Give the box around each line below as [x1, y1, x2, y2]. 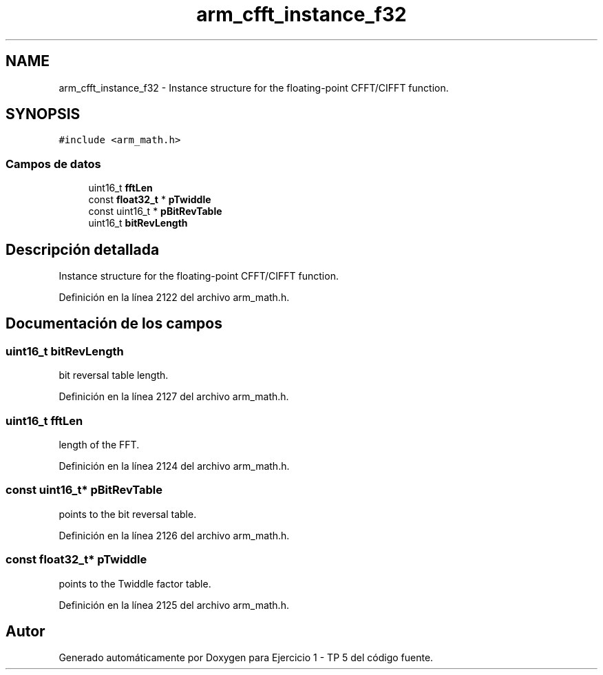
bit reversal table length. [59, 369, 169, 382]
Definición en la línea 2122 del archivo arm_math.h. [59, 291, 290, 304]
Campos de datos [6, 156, 101, 171]
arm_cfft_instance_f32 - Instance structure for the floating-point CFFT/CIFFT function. [59, 81, 449, 94]
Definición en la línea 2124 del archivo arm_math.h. [59, 460, 290, 472]
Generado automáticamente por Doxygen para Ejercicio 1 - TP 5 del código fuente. [59, 652, 434, 664]
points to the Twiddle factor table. [59, 577, 211, 590]
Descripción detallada [6, 240, 160, 258]
